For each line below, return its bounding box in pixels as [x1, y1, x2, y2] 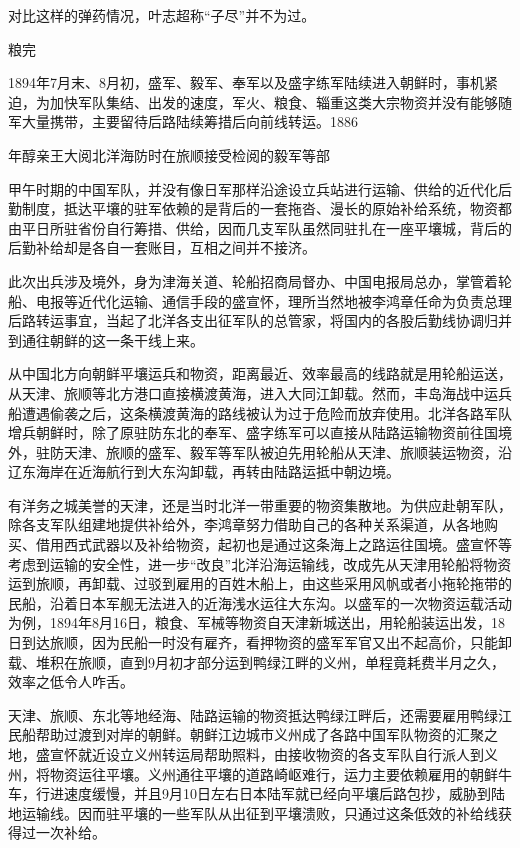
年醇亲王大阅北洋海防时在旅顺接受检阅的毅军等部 [8, 144, 330, 165]
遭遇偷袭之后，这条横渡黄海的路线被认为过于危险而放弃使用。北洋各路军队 [21, 402, 512, 423]
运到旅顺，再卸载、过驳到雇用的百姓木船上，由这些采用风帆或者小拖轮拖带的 [8, 573, 512, 594]
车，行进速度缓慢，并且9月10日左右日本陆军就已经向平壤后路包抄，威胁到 [8, 783, 491, 804]
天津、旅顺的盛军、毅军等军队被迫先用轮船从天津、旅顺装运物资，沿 [63, 441, 512, 462]
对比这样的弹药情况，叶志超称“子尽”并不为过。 [8, 5, 316, 25]
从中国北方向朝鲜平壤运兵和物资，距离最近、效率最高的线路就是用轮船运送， [8, 363, 512, 384]
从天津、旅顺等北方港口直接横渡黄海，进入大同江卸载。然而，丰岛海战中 [8, 382, 484, 403]
